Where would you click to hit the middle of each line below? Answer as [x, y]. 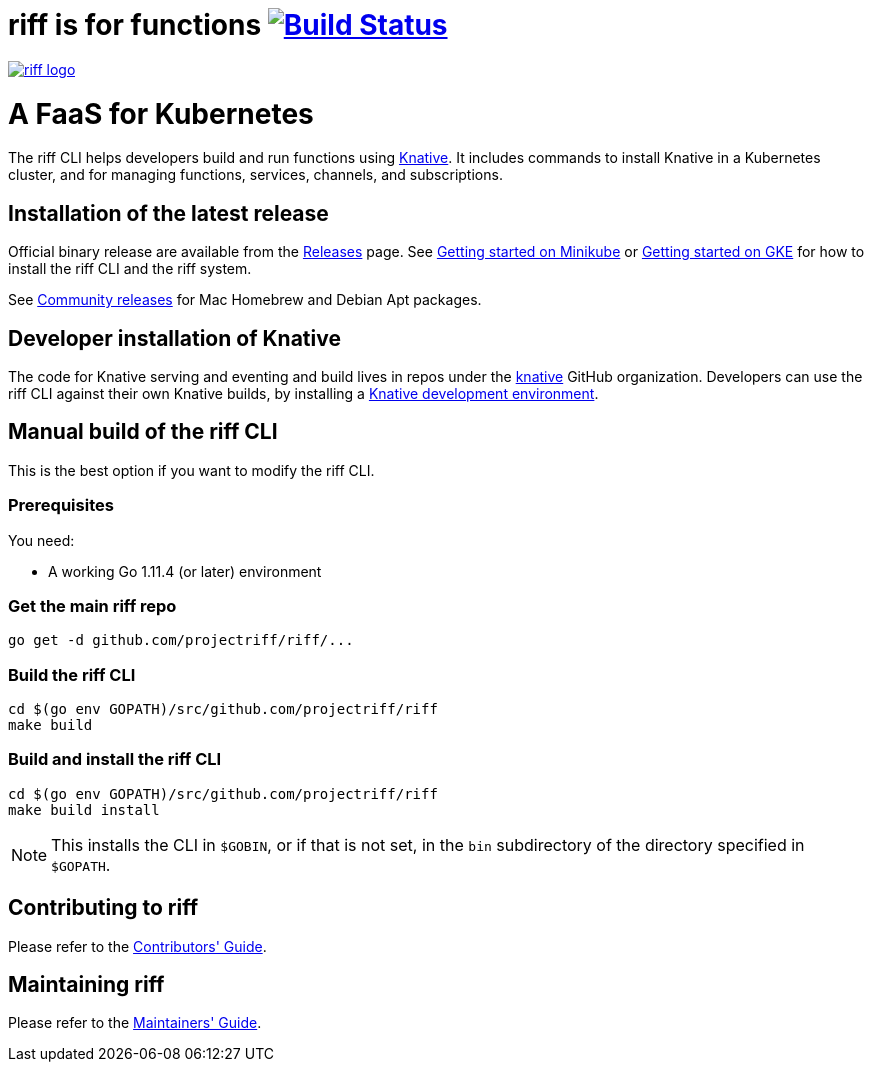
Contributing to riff [103, 908]
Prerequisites [61, 505]
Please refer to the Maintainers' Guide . [135, 1023]
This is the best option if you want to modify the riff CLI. [191, 470]
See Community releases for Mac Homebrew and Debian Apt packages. [245, 300]
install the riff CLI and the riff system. [130, 269]
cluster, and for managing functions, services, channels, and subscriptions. [255, 175]
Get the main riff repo [92, 605]
